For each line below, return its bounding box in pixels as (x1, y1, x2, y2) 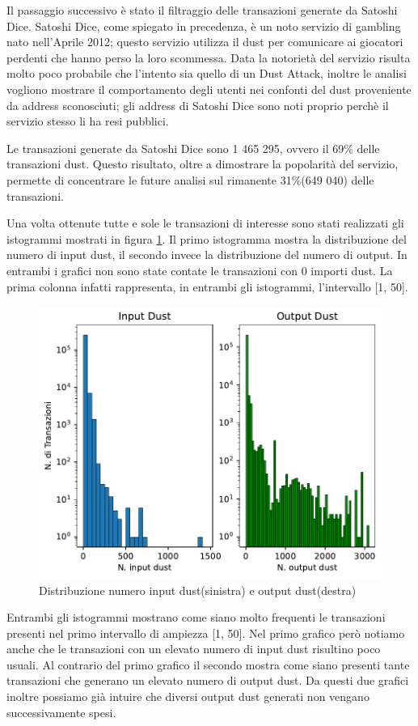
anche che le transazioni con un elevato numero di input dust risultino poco (6, 640, 381, 657)
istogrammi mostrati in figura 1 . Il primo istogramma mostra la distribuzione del (6, 230, 407, 247)
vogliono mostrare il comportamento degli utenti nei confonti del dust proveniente (6, 80, 412, 97)
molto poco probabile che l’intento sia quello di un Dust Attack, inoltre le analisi (6, 65, 407, 82)
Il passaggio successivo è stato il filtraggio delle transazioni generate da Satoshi (6, 2, 398, 18)
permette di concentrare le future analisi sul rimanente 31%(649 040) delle (6, 171, 374, 188)
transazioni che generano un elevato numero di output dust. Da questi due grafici (6, 672, 409, 689)
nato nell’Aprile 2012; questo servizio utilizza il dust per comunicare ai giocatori (6, 33, 403, 50)
